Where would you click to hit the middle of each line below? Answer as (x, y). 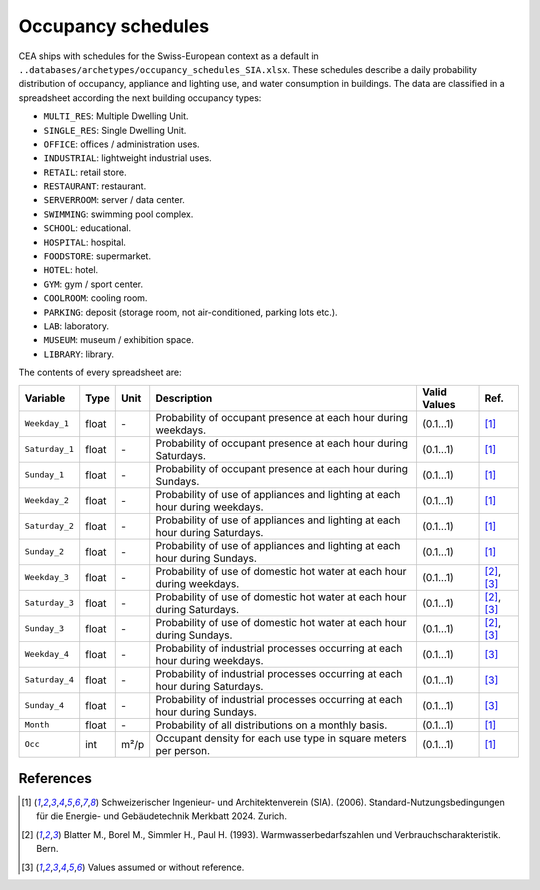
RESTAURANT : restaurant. (95, 186)
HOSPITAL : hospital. (85, 242)
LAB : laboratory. (76, 326)
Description (184, 398)
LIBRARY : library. (79, 354)
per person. (182, 750)
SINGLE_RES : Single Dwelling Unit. (115, 130)
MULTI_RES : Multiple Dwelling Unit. (116, 116)
